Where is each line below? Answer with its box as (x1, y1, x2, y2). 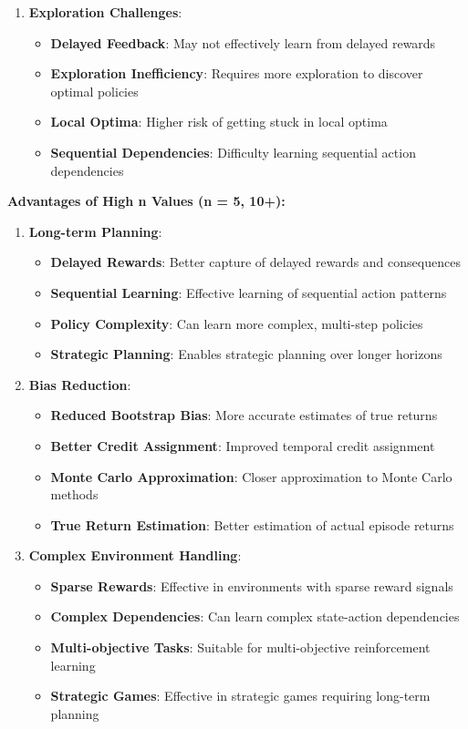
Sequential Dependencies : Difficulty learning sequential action (50, 142, 416, 161)
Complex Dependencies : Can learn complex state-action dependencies (50, 607, 460, 626)
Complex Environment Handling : (28, 546, 242, 565)
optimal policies (50, 81, 139, 100)
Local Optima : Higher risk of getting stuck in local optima (50, 112, 388, 131)
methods (50, 485, 99, 504)
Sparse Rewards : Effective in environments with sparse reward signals (50, 576, 453, 595)
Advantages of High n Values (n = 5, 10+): (7, 191, 286, 210)
